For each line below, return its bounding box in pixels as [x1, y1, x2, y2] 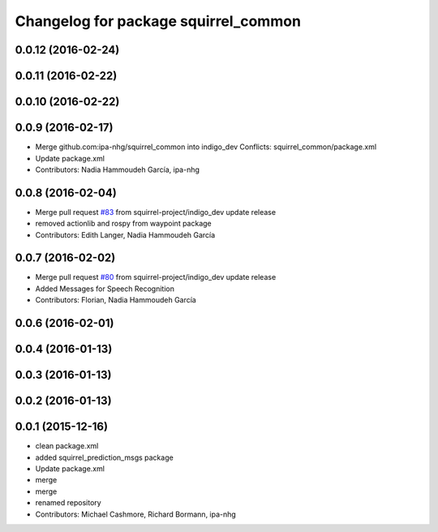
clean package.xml [35, 441, 99, 451]
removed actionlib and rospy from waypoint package [35, 219, 213, 229]
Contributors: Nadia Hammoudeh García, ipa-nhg [35, 165, 200, 174]
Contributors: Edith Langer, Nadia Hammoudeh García [35, 230, 216, 239]
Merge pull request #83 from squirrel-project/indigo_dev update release [35, 207, 276, 217]
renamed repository [35, 498, 101, 508]
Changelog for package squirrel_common [15, 12, 302, 30]
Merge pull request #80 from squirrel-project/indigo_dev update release [35, 272, 277, 282]
